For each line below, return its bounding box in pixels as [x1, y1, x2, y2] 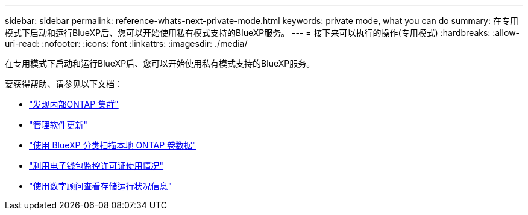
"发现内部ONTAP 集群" [29, 99, 119, 109]
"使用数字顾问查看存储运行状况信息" [29, 181, 172, 191]
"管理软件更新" [29, 120, 88, 130]
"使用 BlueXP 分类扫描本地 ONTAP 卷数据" [29, 140, 196, 150]
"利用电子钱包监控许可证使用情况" [29, 160, 164, 171]
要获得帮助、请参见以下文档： [5, 79, 123, 89]
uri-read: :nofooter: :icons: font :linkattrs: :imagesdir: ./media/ [5, 38, 248, 49]
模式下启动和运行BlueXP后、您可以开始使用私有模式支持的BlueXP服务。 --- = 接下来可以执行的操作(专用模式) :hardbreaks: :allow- [5, 28, 520, 38]
